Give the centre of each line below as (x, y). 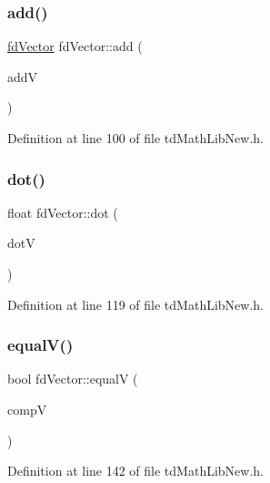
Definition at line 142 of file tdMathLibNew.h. (135, 471)
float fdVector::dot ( (63, 212)
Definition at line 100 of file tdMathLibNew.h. (135, 138)
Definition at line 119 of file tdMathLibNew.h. (135, 304)
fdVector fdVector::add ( (75, 46)
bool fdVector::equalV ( (73, 379)
